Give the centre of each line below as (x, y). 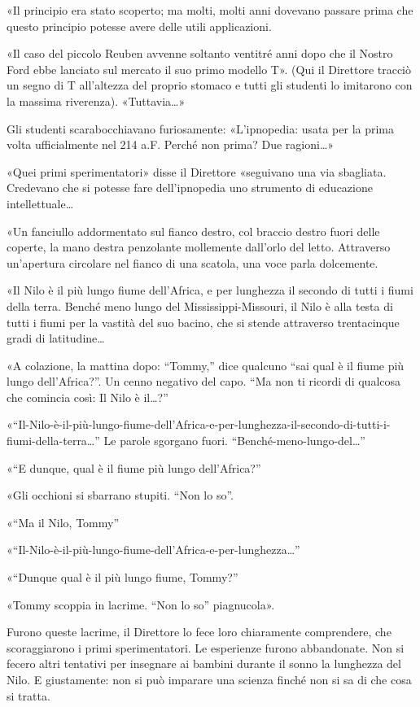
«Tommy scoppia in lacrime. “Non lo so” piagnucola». (141, 604)
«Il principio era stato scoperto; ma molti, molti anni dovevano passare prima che (210, 10)
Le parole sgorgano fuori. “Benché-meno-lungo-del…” (234, 441)
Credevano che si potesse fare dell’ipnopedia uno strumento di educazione (190, 188)
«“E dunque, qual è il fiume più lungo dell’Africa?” (134, 467)
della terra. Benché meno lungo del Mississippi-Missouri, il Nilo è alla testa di (200, 305)
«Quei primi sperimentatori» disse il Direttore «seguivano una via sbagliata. (197, 171)
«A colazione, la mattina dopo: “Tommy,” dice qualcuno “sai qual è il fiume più (206, 365)
